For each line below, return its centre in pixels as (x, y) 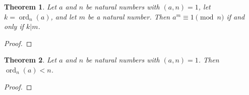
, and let (64, 16)
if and (236, 16)
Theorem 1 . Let (30, 6)
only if (14, 26)
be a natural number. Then (129, 16)
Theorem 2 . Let (30, 60)
